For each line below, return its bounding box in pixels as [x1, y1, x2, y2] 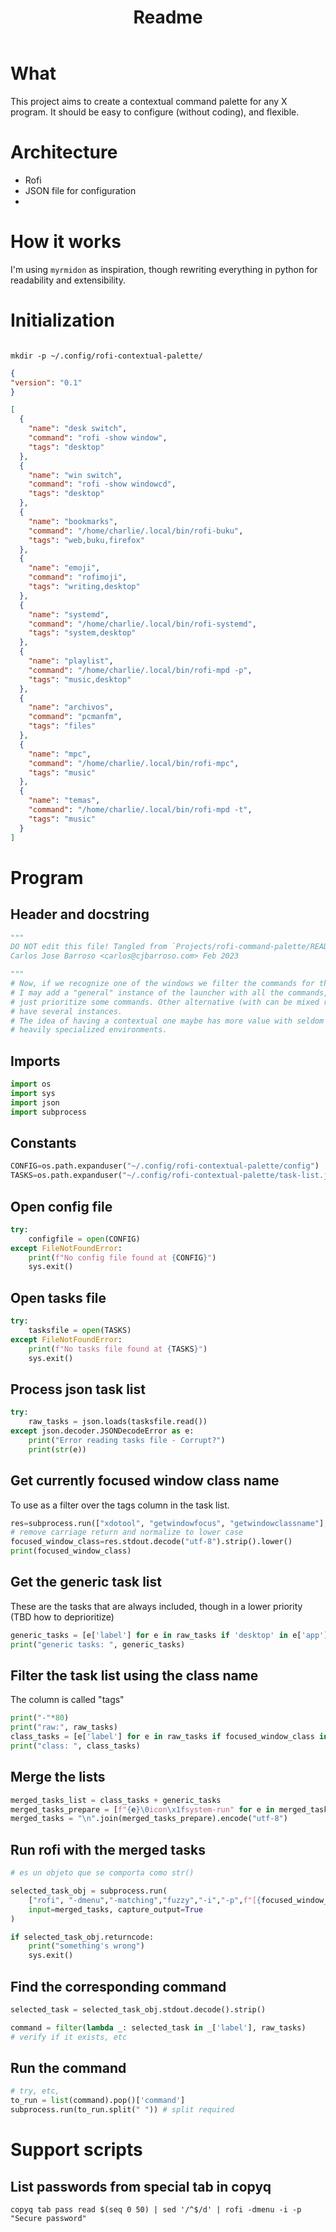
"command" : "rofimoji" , [28, 572, 128, 583]
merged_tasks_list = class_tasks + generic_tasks [10, 1795, 222, 1805]
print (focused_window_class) [10, 1546, 132, 1556]
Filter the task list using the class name [10, 1667, 259, 1684]
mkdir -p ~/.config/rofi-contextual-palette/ [10, 351, 203, 361]
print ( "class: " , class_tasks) [10, 1741, 141, 1751]
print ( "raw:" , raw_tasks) [10, 1722, 118, 1733]
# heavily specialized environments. [10, 1025, 168, 1035]
